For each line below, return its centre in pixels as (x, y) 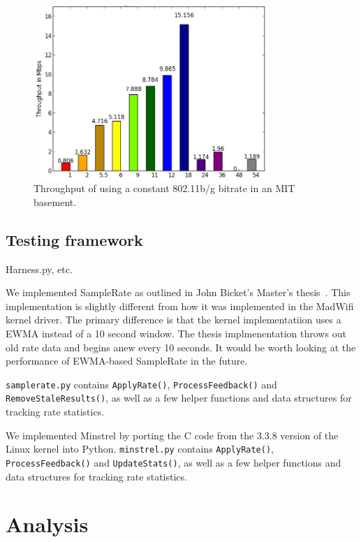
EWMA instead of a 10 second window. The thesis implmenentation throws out (176, 333)
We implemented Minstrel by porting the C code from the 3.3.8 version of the (172, 435)
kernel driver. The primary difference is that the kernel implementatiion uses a (174, 320)
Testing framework (74, 239)
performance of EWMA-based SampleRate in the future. (127, 361)
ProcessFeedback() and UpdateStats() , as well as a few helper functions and (174, 462)
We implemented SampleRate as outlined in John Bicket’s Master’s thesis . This (178, 292)
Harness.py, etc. (39, 269)
